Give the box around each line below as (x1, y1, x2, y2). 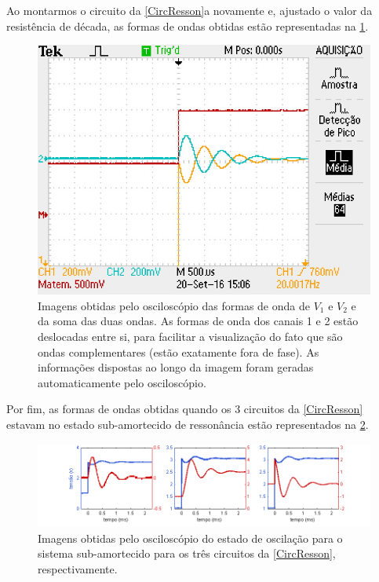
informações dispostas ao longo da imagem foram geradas (38, 359, 314, 375)
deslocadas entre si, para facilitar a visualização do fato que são (38, 328, 343, 344)
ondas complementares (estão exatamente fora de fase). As (38, 343, 319, 360)
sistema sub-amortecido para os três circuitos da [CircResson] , (38, 545, 336, 562)
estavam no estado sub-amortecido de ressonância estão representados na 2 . (6, 415, 369, 432)
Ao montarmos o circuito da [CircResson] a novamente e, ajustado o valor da (6, 2, 373, 18)
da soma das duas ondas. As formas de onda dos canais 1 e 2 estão (38, 313, 359, 329)
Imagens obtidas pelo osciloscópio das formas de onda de (38, 297, 310, 313)
